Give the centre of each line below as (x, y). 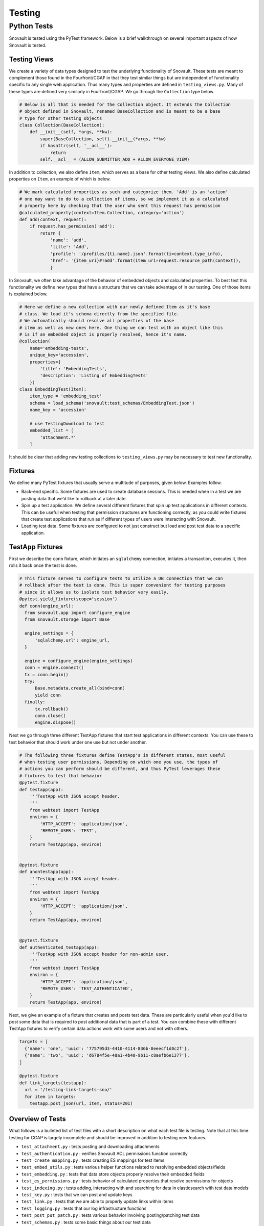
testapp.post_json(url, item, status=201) (81, 1103)
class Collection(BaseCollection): (62, 125)
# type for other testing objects (61, 118)
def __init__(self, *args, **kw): (71, 132)
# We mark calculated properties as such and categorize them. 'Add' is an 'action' (124, 192)
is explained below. (28, 294)
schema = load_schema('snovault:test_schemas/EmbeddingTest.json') (112, 403)
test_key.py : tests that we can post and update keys (77, 1195)
